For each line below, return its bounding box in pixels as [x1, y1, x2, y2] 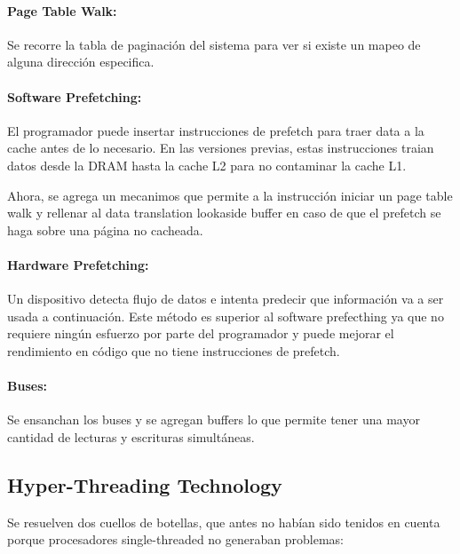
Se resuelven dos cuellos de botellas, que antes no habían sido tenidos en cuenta [7, 512, 440, 531]
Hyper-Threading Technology [7, 471, 282, 498]
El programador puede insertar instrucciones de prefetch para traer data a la [7, 121, 424, 139]
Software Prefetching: [7, 87, 142, 106]
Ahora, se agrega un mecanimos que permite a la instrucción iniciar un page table [7, 186, 453, 204]
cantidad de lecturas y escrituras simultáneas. [7, 427, 255, 446]
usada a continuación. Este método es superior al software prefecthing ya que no [7, 306, 444, 325]
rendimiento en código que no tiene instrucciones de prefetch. [7, 341, 340, 360]
